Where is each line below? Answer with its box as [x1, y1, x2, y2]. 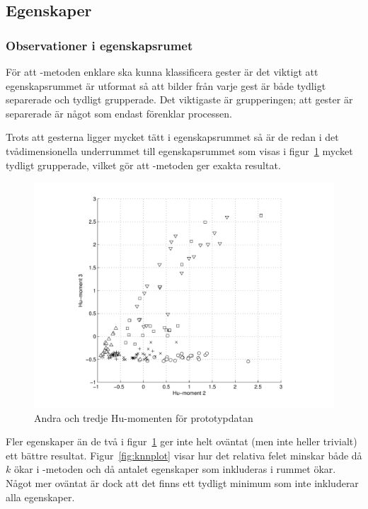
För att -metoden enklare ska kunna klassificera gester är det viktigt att [6, 64, 318, 79]
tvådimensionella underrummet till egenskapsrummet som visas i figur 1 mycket [6, 143, 353, 158]
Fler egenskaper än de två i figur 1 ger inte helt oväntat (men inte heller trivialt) [6, 434, 357, 449]
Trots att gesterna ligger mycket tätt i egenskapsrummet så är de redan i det [6, 130, 339, 144]
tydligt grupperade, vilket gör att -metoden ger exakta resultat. [6, 157, 281, 172]
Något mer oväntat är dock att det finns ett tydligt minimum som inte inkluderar [6, 475, 359, 490]
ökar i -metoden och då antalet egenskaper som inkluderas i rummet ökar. [13, 462, 336, 476]
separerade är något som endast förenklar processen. [6, 105, 232, 120]
